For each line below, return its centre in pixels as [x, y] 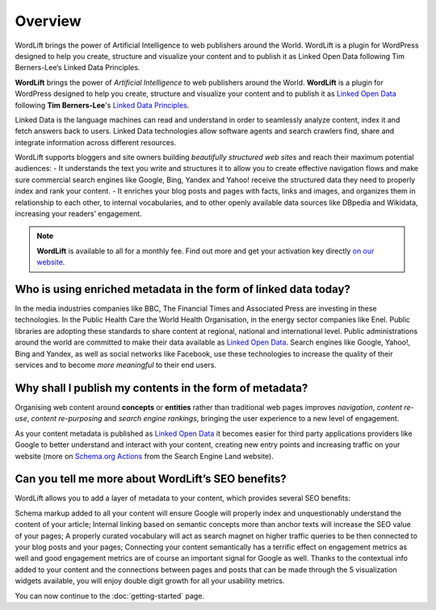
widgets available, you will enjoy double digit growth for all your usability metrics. [150, 581]
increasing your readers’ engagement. [79, 214]
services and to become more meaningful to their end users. [116, 365]
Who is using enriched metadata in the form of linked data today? [183, 289]
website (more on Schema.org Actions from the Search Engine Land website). [145, 456]
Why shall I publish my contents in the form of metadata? [161, 388]
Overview [48, 21]
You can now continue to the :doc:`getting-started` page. [110, 595]
